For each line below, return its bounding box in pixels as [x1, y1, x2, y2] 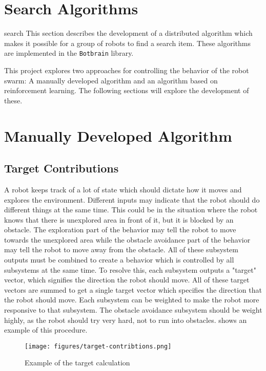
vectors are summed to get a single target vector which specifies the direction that [4, 284, 262, 295]
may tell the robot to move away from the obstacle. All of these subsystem [4, 244, 238, 255]
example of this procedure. [4, 324, 88, 335]
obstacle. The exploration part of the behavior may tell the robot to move [4, 224, 236, 235]
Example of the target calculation [25, 357, 130, 368]
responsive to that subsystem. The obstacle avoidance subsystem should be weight [4, 304, 262, 315]
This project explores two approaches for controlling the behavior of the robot [4, 64, 249, 75]
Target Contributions [4, 160, 119, 176]
